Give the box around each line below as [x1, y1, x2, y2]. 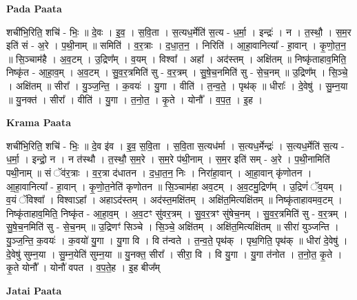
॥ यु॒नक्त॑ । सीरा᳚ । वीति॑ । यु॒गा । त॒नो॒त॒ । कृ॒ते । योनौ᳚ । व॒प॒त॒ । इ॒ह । [6, 92, 263, 106]
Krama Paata [6, 115, 71, 130]
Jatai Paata [6, 283, 62, 297]
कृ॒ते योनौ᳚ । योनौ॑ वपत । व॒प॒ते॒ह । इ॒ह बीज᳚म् [6, 260, 161, 274]
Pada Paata [6, 1, 62, 15]
